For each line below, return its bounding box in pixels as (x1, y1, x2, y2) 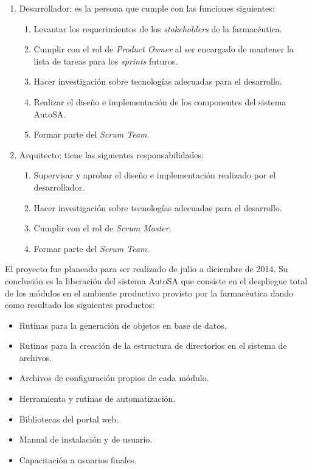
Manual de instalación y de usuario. (19, 433, 153, 446)
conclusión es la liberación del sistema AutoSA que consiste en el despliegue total (5, 274, 308, 287)
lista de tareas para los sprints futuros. (33, 54, 178, 67)
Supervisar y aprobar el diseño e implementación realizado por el (33, 169, 276, 181)
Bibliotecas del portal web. (19, 412, 119, 425)
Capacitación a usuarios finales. (19, 453, 137, 466)
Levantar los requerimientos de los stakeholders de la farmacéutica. (33, 22, 282, 35)
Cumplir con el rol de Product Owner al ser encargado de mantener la (33, 43, 294, 55)
